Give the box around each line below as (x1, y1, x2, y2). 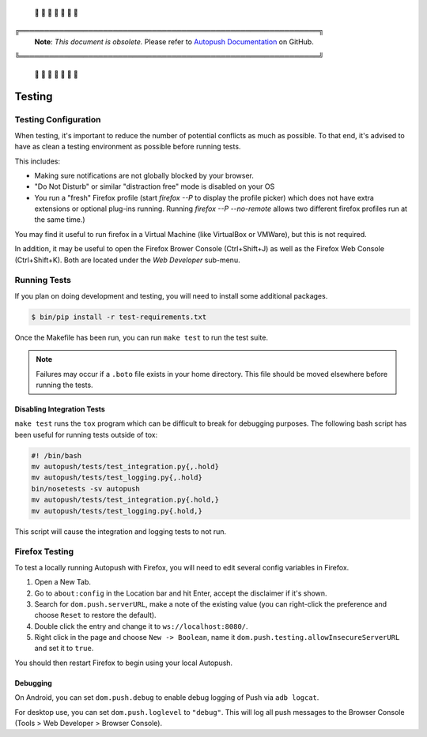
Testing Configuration (14, 115, 101, 126)
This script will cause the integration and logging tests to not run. (14, 526, 227, 536)
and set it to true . (34, 644, 94, 653)
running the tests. (36, 380, 94, 389)
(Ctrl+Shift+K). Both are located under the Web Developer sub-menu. (14, 255, 240, 265)
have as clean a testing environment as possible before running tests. (14, 142, 241, 152)
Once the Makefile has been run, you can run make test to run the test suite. (14, 333, 269, 342)
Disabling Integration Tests (14, 404, 106, 414)
